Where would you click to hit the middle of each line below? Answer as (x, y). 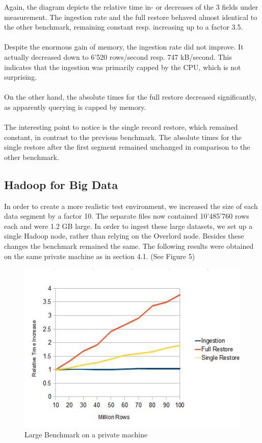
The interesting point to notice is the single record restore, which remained (121, 127)
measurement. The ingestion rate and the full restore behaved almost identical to (131, 17)
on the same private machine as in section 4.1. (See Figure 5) (100, 256)
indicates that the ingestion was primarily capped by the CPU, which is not (123, 67)
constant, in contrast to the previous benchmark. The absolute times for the (123, 137)
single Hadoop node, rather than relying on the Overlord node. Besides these (124, 236)
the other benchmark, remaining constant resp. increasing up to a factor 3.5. (124, 27)
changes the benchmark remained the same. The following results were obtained (129, 246)
